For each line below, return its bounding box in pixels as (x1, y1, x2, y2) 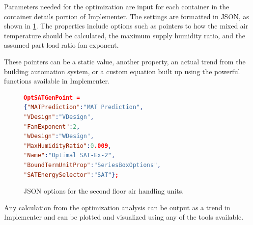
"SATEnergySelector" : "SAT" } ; (24, 171, 119, 178)
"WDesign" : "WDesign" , (24, 133, 94, 140)
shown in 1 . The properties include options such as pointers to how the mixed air (4, 21, 249, 31)
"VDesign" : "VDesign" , (24, 113, 94, 120)
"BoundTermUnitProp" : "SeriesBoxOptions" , (24, 161, 161, 169)
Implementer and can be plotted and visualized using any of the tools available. (4, 212, 244, 222)
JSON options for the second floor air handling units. (24, 186, 184, 196)
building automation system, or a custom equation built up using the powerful (4, 66, 240, 76)
